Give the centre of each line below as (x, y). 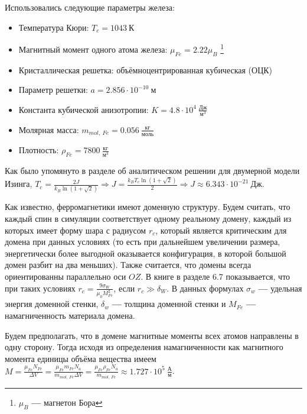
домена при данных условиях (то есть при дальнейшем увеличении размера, (143, 242)
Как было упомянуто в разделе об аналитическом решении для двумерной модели (152, 171)
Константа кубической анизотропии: (84, 109)
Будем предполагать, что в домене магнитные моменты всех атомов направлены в (152, 335)
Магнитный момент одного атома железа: (93, 49)
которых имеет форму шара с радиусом (76, 230)
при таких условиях (40, 288)
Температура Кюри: (54, 27)
